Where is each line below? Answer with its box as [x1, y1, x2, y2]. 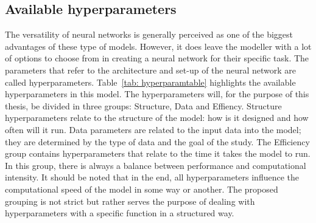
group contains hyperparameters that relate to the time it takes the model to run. [5, 147, 311, 160]
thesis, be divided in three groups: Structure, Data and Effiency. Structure [5, 99, 282, 112]
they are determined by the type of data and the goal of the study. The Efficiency [5, 135, 310, 148]
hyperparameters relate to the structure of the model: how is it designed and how [5, 111, 309, 124]
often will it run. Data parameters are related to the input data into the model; [5, 123, 301, 136]
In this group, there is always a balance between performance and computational [5, 159, 306, 171]
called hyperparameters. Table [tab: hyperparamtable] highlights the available [5, 75, 296, 88]
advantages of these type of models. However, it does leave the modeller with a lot [5, 39, 312, 52]
